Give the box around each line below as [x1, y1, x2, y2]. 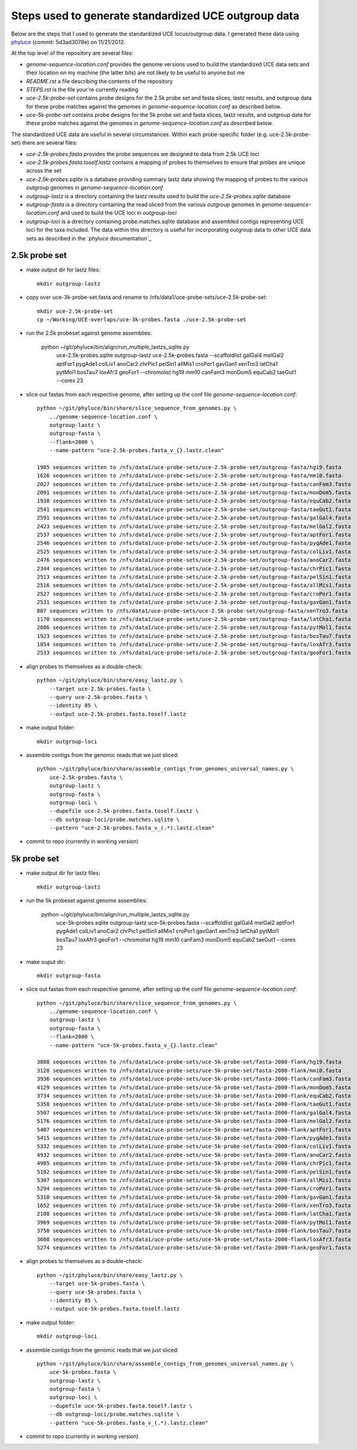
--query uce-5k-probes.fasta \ [49, 1288, 142, 1296]
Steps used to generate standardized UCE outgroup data [11, 9, 300, 22]
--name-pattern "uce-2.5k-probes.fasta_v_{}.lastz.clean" [49, 447, 225, 454]
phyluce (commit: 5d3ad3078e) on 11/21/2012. [11, 38, 126, 45]
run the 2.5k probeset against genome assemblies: [26, 329, 152, 337]
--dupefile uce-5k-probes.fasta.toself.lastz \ [49, 1402, 193, 1409]
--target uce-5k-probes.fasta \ [49, 1280, 145, 1287]
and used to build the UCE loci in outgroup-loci [60, 209, 177, 216]
